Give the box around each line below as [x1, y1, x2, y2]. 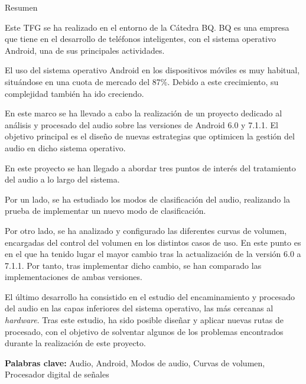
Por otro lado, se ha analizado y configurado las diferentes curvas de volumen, [5, 224, 287, 236]
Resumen [5, 1, 38, 13]
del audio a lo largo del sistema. [5, 173, 120, 186]
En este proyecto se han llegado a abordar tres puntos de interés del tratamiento [5, 161, 296, 174]
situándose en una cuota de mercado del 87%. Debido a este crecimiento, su [5, 75, 279, 87]
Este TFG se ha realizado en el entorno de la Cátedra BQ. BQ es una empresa [5, 21, 289, 33]
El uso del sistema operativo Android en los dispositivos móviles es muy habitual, [5, 64, 300, 76]
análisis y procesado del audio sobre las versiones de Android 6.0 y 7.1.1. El [5, 118, 278, 131]
